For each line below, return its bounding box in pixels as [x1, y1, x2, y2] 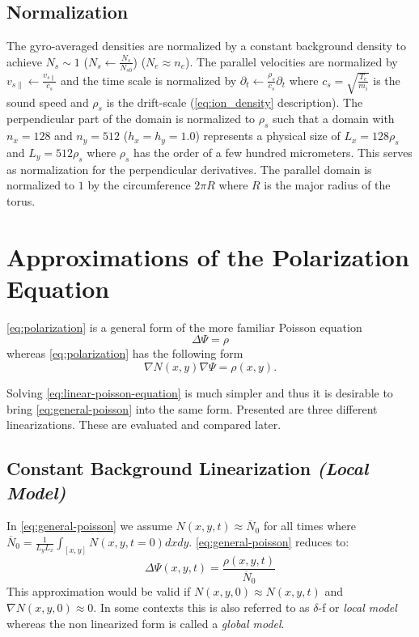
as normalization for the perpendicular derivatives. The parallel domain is [6, 160, 372, 177]
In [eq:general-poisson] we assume [6, 517, 172, 534]
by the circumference [87, 176, 191, 193]
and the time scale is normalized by [61, 71, 237, 88]
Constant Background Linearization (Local [6, 456, 369, 481]
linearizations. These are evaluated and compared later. [6, 416, 281, 433]
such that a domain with [273, 110, 395, 127]
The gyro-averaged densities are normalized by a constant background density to [6, 37, 406, 54]
